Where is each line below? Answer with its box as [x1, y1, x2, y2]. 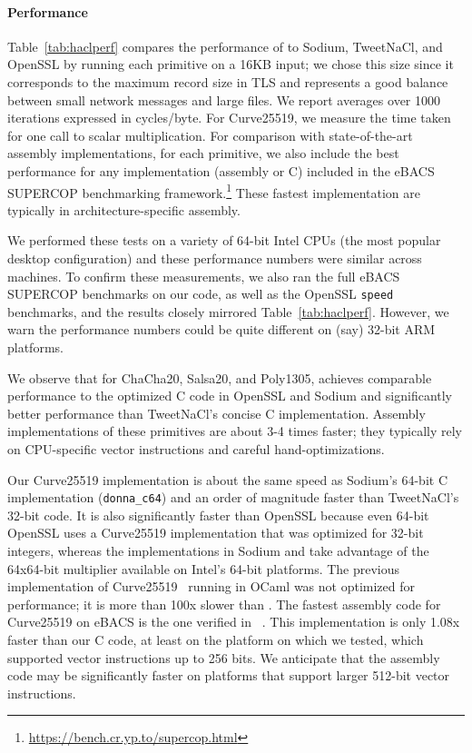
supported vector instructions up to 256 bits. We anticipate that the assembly [7, 648, 440, 667]
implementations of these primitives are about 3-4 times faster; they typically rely [7, 421, 463, 441]
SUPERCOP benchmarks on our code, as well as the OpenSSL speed [7, 284, 394, 303]
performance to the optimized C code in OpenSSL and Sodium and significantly [7, 386, 453, 405]
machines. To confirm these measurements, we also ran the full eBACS [7, 266, 400, 285]
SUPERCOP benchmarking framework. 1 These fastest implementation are [7, 180, 421, 202]
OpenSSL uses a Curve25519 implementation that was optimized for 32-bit [7, 523, 424, 542]
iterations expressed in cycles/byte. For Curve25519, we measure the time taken [7, 108, 451, 127]
